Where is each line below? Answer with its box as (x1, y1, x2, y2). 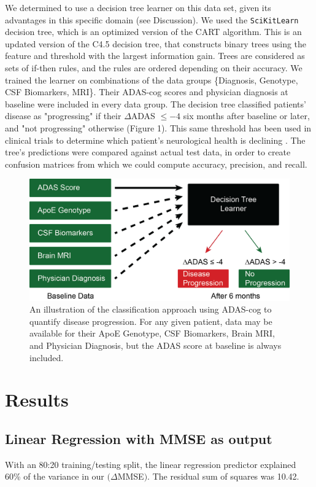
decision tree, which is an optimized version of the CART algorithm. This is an (5, 25, 302, 38)
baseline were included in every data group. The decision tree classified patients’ (5, 97, 306, 110)
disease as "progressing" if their (5, 109, 121, 122)
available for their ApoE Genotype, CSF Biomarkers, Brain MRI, (29, 327, 275, 340)
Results (5, 387, 69, 412)
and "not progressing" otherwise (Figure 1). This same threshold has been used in (5, 122, 312, 134)
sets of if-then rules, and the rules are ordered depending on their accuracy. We (5, 61, 303, 74)
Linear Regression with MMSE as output (5, 429, 272, 448)
